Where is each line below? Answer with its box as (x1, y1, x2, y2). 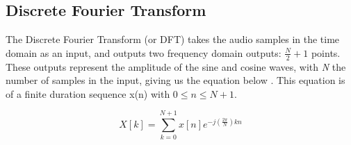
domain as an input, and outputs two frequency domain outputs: (6, 45, 281, 60)
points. (311, 45, 341, 60)
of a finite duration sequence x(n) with (6, 86, 170, 101)
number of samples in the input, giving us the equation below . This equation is (6, 73, 345, 87)
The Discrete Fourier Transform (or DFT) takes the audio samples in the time (6, 32, 340, 46)
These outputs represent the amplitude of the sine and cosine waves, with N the (6, 59, 346, 74)
